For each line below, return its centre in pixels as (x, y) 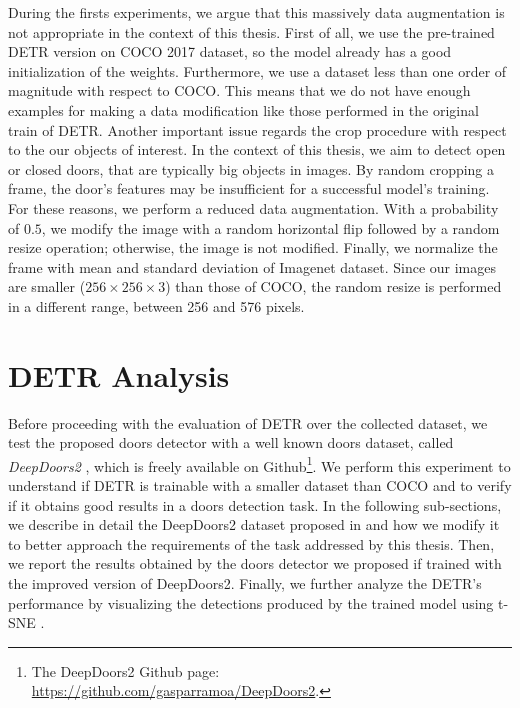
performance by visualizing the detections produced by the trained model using (251, 602)
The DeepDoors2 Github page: (125, 670)
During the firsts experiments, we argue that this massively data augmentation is (256, 12)
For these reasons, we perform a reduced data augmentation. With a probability (253, 207)
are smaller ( (47, 286)
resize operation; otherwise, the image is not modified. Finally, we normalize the (253, 247)
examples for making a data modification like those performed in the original (243, 109)
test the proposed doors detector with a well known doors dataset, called (231, 442)
